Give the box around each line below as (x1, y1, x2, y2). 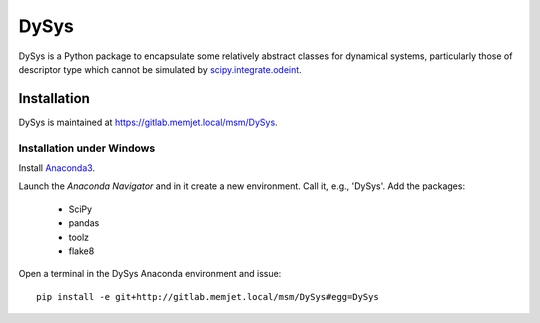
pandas (68, 217, 100, 229)
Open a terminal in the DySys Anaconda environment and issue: (18, 268, 282, 280)
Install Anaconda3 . (18, 161, 95, 174)
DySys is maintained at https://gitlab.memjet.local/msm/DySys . (18, 116, 279, 128)
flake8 (68, 245, 95, 257)
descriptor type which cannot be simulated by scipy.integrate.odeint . (18, 63, 302, 75)
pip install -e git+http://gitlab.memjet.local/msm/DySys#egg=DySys (36, 291, 379, 302)
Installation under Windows (18, 141, 156, 155)
